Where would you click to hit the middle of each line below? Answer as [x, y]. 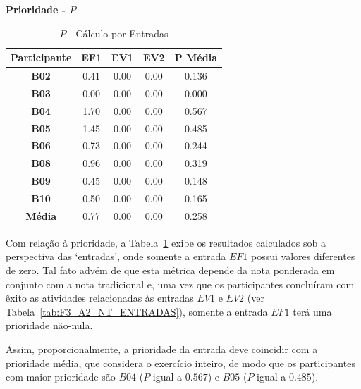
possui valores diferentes [303, 256]
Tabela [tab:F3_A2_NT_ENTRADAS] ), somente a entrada [137, 311]
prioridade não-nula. [49, 325]
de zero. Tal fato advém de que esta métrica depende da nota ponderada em [170, 270]
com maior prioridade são [61, 377]
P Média [196, 57]
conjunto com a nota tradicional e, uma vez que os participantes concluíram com [180, 284]
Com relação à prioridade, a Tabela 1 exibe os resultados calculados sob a [166, 242]
